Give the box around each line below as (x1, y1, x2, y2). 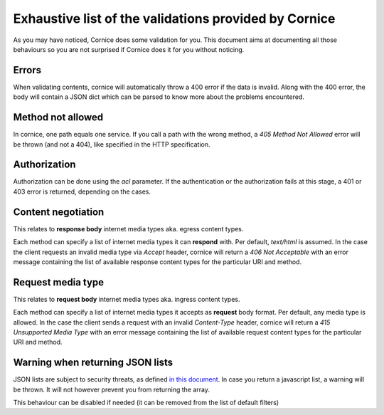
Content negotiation (13, 206, 105, 218)
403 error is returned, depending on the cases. (13, 187, 151, 196)
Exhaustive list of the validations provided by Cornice (13, 11, 336, 26)
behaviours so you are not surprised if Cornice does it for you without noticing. (13, 45, 245, 53)
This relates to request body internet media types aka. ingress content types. (13, 295, 240, 303)
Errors (13, 64, 42, 76)
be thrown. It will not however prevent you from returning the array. (13, 385, 210, 394)
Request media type (13, 276, 105, 288)
